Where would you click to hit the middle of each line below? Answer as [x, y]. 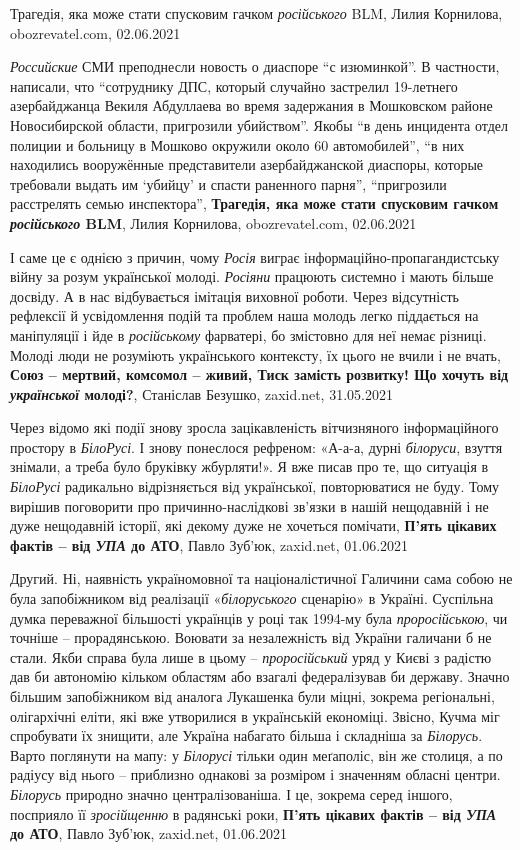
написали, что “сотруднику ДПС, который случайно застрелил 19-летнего [234, 85]
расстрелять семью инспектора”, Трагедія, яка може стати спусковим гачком [254, 203]
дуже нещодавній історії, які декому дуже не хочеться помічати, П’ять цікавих [253, 525]
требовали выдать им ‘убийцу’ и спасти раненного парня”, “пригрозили [228, 183]
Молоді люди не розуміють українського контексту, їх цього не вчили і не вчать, [255, 354]
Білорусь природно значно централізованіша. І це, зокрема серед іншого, [231, 793]
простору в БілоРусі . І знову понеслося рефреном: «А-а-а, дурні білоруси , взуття [256, 446]
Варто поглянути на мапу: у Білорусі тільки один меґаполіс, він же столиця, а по [256, 754]
